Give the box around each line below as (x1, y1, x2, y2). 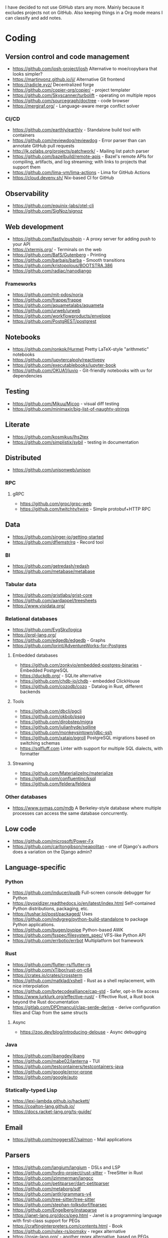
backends (20, 689, 41, 695)
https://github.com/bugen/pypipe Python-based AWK (12, 927, 124, 933)
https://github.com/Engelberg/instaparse (12, 1207, 97, 1213)
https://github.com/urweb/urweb (12, 308, 80, 314)
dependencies (12, 373, 43, 379)
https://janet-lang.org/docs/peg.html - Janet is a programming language (12, 1212, 162, 1218)
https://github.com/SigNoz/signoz (12, 208, 83, 214)
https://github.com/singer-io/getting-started (12, 534, 104, 540)
